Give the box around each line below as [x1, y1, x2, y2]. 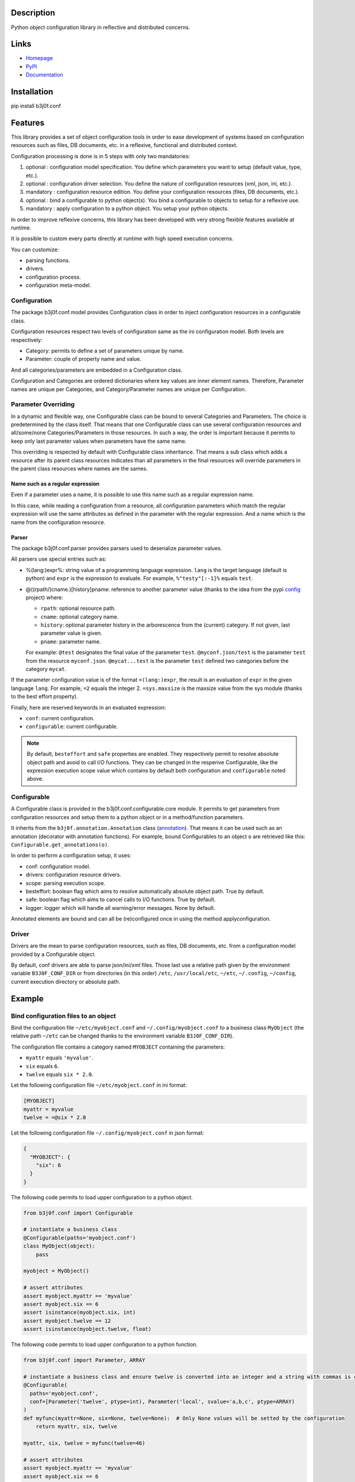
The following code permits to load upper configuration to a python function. [11, 1341, 198, 1348]
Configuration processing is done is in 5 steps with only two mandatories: [11, 152, 191, 159]
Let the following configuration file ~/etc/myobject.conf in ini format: [11, 1082, 188, 1089]
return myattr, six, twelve [35, 1423, 118, 1430]
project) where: [25, 593, 63, 601]
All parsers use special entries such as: [11, 555, 106, 563]
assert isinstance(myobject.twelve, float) [23, 1326, 152, 1333]
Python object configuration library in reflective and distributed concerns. [11, 24, 191, 31]
